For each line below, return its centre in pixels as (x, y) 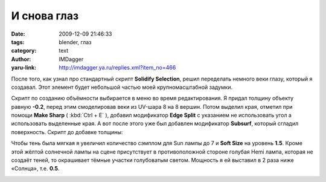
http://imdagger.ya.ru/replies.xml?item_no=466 (117, 68)
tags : (18, 42)
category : (24, 51)
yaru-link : (24, 68)
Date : (18, 34)
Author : (21, 59)
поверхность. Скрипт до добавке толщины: (67, 132)
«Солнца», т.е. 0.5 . (35, 169)
